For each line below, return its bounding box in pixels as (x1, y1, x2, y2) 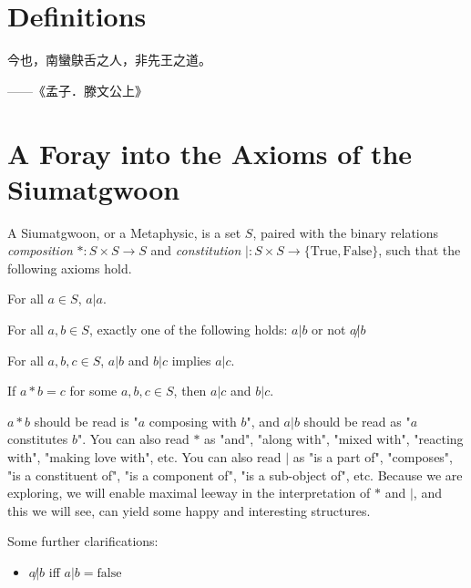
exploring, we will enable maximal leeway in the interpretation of (7, 483, 371, 502)
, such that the (378, 241, 461, 260)
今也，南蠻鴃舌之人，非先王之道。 (7, 50, 211, 69)
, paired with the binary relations (252, 222, 439, 242)
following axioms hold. (7, 258, 132, 277)
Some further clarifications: (7, 531, 159, 551)
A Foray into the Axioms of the (7, 134, 413, 171)
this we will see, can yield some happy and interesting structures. (7, 500, 371, 520)
